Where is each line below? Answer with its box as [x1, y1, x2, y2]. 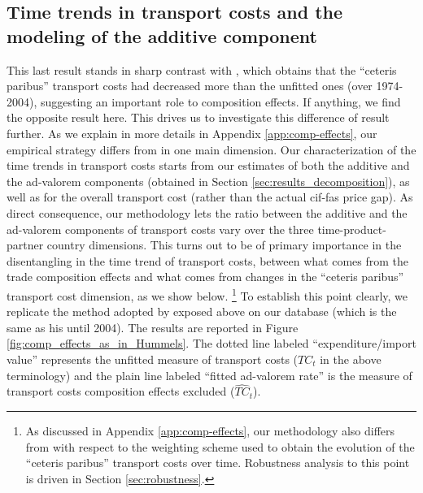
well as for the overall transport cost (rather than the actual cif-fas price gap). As [7, 188, 413, 205]
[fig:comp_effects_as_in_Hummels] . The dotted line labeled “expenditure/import [7, 335, 416, 352]
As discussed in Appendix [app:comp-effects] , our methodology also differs [25, 422, 395, 439]
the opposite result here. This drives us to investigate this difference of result [7, 109, 390, 126]
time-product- [317, 220, 386, 237]
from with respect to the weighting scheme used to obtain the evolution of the [25, 438, 415, 455]
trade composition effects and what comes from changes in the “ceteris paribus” [7, 268, 404, 285]
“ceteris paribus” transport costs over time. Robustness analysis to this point [25, 454, 410, 471]
